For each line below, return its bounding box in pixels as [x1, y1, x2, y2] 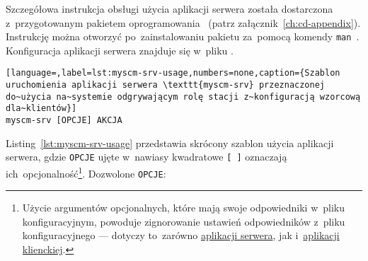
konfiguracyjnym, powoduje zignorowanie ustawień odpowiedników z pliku [22, 214, 345, 228]
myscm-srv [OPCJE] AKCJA [6, 115, 122, 126]
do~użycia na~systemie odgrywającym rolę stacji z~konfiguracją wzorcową [6, 91, 361, 102]
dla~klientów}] [6, 103, 77, 114]
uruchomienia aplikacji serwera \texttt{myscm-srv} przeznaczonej [6, 80, 326, 91]
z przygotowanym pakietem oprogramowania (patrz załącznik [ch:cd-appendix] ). [6, 15, 361, 30]
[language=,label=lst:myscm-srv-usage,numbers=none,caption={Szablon [6, 68, 340, 79]
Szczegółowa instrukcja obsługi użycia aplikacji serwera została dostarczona [6, 1, 333, 16]
